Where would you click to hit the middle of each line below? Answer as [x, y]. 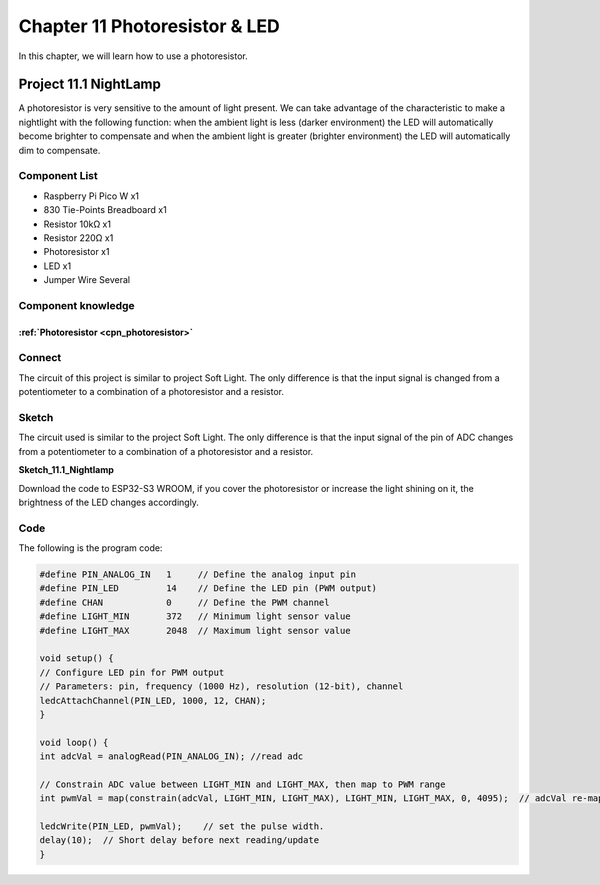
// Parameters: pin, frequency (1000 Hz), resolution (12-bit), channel [221, 686]
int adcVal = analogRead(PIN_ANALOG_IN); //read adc [171, 756]
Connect [40, 358]
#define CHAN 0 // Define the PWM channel [184, 602]
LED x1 [57, 266]
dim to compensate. [59, 150]
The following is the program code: [90, 548]
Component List [58, 176]
